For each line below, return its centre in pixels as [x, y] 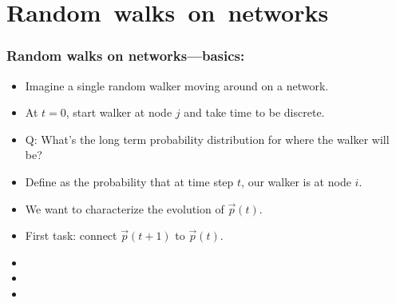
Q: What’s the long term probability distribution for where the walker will [207, 139]
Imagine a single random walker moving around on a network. [177, 85]
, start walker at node [119, 112]
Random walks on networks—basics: [126, 56]
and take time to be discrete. [254, 112]
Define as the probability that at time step [129, 181]
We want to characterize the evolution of [125, 208]
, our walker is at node [296, 181]
